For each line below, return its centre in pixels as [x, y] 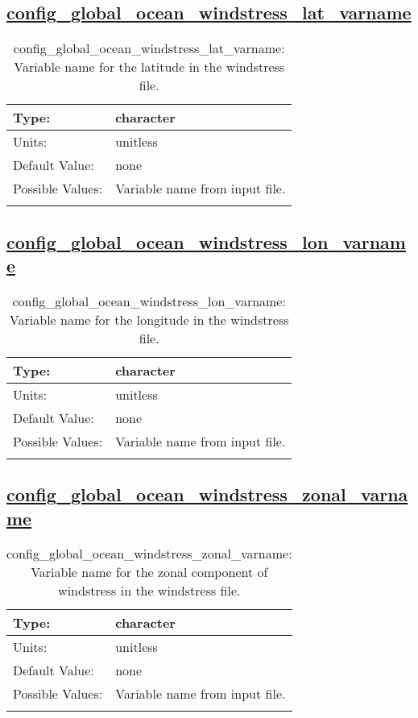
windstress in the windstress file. [149, 591]
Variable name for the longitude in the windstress [149, 319]
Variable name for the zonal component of [149, 572]
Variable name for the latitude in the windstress [149, 67]
